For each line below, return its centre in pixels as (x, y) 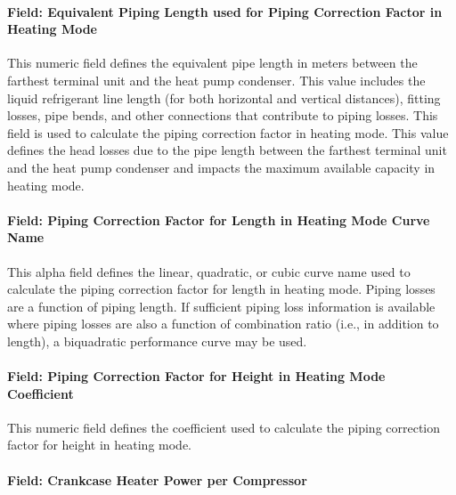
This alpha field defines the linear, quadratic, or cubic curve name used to (209, 271)
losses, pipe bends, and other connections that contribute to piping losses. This (223, 115)
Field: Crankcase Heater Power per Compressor (157, 479)
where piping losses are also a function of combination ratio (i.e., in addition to (223, 324)
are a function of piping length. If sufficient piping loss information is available (221, 306)
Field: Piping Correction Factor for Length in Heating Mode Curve (219, 219)
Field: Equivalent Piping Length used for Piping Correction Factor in (225, 11)
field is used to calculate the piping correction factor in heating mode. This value (228, 132)
